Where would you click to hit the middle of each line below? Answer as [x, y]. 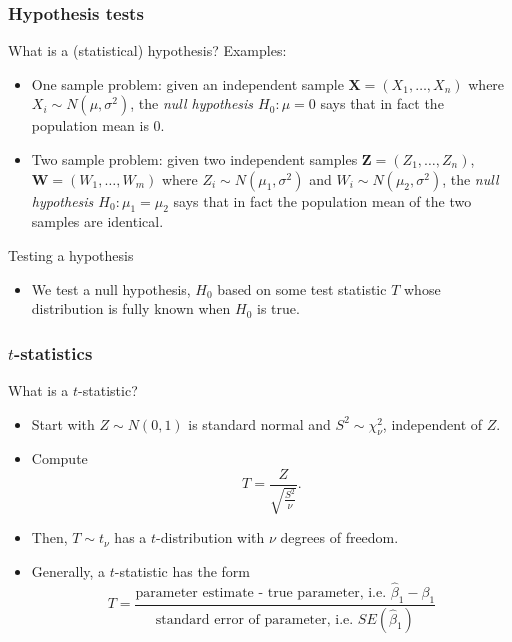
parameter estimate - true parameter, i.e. [261, 592]
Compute [59, 458]
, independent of [432, 423]
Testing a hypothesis [71, 254]
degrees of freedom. [339, 537]
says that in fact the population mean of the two [322, 200]
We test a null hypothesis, [111, 288]
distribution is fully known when [131, 308]
